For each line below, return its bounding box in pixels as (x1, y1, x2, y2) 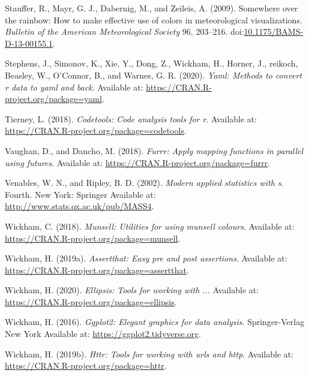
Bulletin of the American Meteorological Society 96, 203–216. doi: (5, 25, 244, 38)
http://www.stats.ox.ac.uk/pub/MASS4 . (5, 200, 154, 212)
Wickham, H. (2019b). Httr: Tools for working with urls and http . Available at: (5, 347, 294, 360)
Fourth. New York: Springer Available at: (5, 188, 156, 200)
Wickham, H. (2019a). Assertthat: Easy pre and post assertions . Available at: (5, 252, 287, 264)
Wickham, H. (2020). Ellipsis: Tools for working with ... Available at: (5, 284, 259, 296)
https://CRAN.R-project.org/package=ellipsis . (5, 295, 177, 308)
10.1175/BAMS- (244, 25, 304, 38)
